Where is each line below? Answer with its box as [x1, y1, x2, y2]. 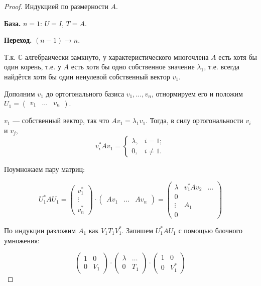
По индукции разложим [4, 225, 76, 235]
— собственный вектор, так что [13, 115, 109, 126]
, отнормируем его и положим [151, 88, 243, 99]
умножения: [4, 235, 40, 245]
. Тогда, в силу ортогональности [146, 115, 243, 126]
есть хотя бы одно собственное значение [71, 61, 195, 72]
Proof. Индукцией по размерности [4, 1, 108, 11]
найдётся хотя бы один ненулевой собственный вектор [4, 71, 170, 81]
